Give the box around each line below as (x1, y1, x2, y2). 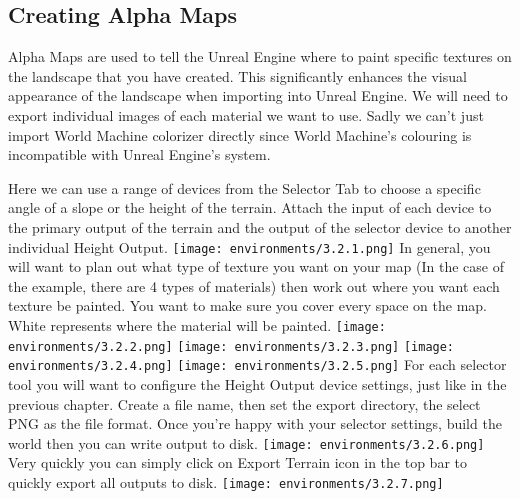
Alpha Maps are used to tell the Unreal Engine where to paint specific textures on (8, 46, 512, 67)
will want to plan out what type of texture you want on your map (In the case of (8, 256, 504, 277)
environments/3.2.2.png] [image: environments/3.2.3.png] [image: (8, 339, 455, 354)
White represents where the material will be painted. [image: (8, 314, 386, 335)
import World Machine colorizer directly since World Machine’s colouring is (8, 124, 472, 145)
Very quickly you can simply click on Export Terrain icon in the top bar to (8, 452, 468, 473)
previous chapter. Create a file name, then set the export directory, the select (8, 393, 481, 414)
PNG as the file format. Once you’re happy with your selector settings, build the (8, 413, 502, 434)
